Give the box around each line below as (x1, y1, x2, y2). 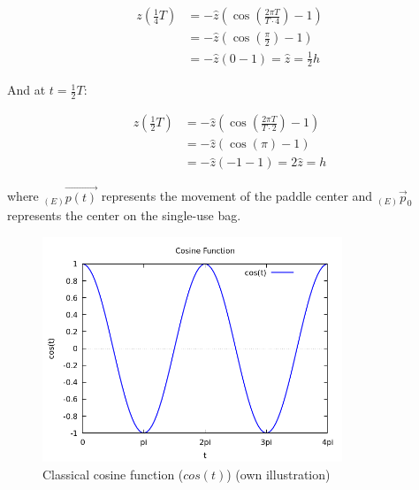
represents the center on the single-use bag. (7, 206, 241, 225)
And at (7, 80, 46, 99)
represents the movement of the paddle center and (101, 187, 373, 205)
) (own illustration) (226, 464, 331, 483)
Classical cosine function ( (42, 464, 184, 483)
